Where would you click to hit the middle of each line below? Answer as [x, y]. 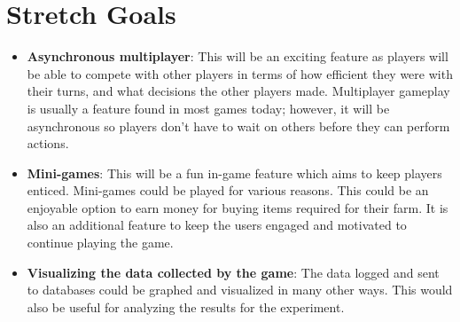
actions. [48, 143]
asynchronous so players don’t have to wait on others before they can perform [238, 126]
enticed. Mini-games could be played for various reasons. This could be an [228, 190]
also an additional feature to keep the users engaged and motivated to [217, 225]
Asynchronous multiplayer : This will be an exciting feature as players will [238, 56]
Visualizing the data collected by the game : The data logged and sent [233, 272]
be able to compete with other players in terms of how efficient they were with [240, 73]
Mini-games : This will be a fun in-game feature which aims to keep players [234, 173]
